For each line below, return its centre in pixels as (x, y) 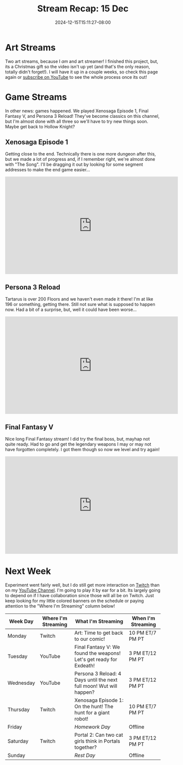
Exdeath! (85, 665)
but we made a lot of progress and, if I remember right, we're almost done (80, 159)
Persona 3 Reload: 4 (98, 674)
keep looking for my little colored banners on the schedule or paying (74, 601)
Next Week (28, 571)
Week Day (21, 621)
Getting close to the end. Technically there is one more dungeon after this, (81, 154)
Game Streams (36, 97)
